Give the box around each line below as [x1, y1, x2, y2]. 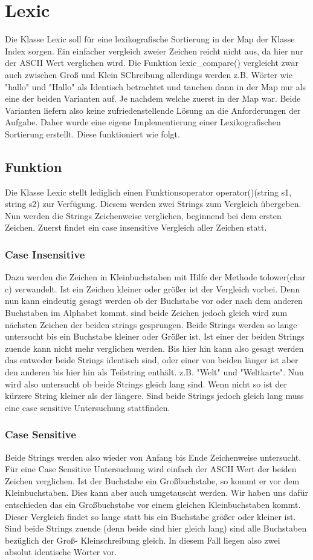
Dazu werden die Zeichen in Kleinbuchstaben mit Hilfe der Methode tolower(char [5, 271, 306, 283]
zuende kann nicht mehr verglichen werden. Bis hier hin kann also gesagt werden [5, 341, 304, 354]
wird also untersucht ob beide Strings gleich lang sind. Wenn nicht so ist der [5, 377, 287, 390]
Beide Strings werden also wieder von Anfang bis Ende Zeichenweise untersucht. [5, 450, 302, 463]
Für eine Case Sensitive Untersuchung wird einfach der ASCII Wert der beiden [5, 463, 297, 475]
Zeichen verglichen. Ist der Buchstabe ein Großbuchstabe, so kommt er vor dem [5, 474, 300, 487]
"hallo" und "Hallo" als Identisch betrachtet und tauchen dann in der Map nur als [5, 80, 306, 93]
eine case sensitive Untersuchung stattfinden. [5, 401, 170, 413]
